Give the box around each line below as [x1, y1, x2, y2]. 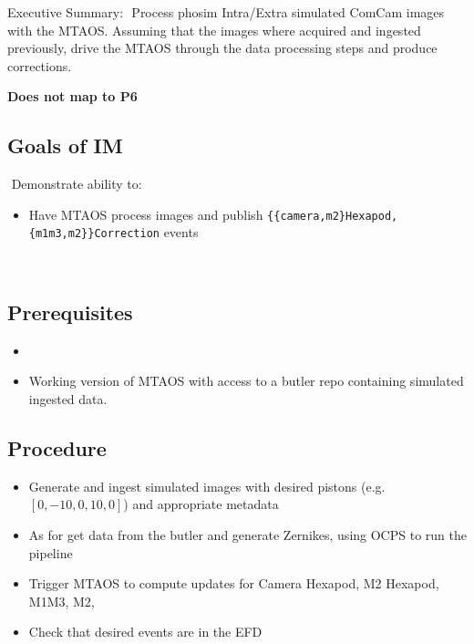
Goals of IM [7, 131, 123, 160]
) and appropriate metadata [123, 494, 279, 514]
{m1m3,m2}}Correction [28, 227, 160, 241]
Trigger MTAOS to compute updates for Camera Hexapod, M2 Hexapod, [28, 574, 439, 593]
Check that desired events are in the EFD [28, 622, 263, 641]
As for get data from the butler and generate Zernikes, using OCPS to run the [28, 525, 467, 545]
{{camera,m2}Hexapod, [267, 209, 398, 223]
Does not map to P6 [7, 87, 138, 106]
